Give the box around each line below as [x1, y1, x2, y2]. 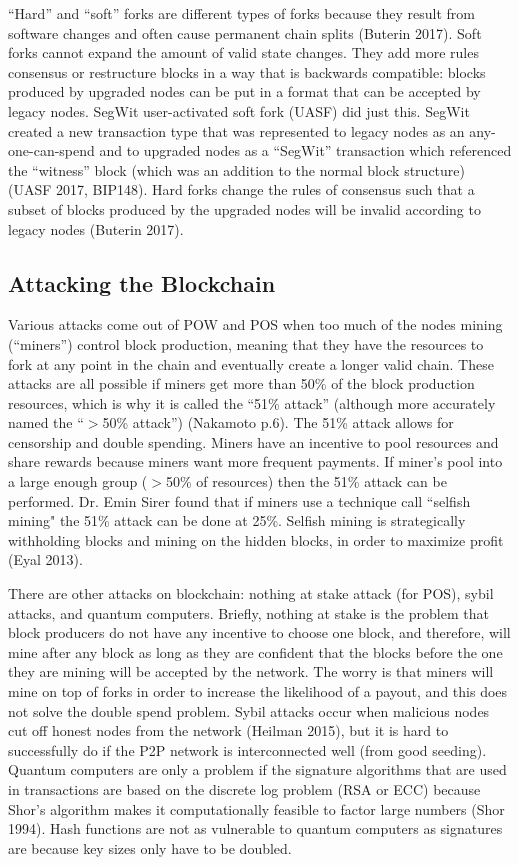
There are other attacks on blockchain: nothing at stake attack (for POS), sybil [8, 583, 494, 604]
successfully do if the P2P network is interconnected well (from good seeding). [8, 739, 487, 760]
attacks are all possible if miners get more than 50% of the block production [8, 373, 475, 394]
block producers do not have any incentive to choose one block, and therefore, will [8, 622, 511, 643]
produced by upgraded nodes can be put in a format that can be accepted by [8, 81, 481, 102]
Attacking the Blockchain [8, 267, 276, 298]
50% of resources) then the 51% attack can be [165, 471, 447, 492]
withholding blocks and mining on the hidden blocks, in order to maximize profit [8, 529, 504, 550]
